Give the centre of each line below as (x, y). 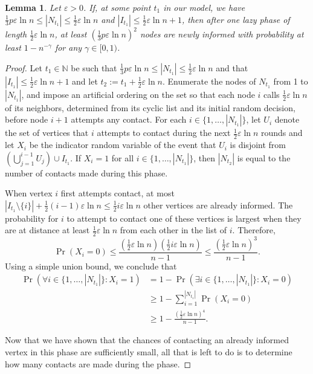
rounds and (282, 133)
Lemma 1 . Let (33, 7)
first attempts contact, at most (118, 193)
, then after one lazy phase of (236, 19)
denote (287, 119)
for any (68, 47)
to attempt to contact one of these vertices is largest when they (184, 218)
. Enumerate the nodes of (209, 81)
